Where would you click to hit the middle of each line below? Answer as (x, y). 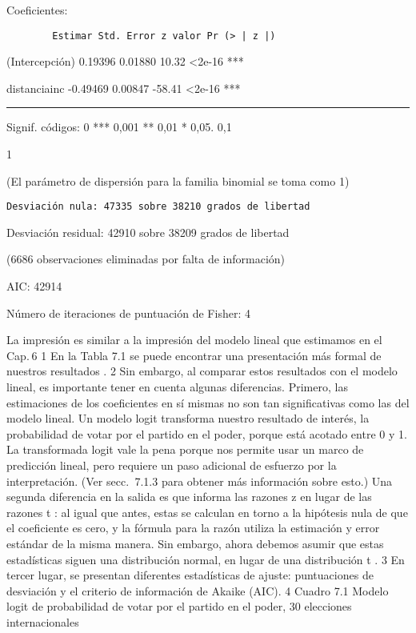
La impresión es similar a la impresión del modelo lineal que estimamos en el (194, 340)
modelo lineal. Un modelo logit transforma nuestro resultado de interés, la (188, 418)
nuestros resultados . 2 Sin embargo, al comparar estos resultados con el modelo (202, 371)
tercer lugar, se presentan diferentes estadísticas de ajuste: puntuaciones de (190, 575)
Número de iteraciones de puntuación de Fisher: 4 (128, 312)
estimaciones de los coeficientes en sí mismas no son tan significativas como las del (208, 402)
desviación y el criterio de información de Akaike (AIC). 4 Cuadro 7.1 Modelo (198, 590)
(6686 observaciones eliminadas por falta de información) (146, 259)
